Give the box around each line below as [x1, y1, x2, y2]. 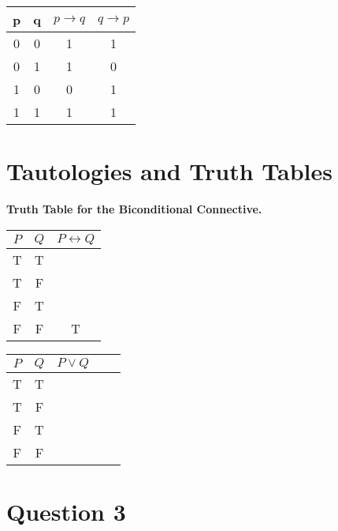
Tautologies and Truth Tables [6, 155, 332, 187]
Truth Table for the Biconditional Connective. [6, 201, 262, 217]
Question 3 [6, 495, 126, 527]
